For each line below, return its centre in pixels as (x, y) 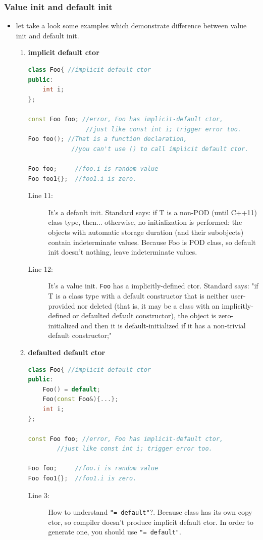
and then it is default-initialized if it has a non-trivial (163, 325)
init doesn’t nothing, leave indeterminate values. (123, 252)
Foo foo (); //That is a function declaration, (108, 139)
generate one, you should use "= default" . (115, 532)
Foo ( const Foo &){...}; (81, 399)
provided (62, 305)
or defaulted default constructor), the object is (144, 315)
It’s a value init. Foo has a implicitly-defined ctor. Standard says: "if (153, 286)
